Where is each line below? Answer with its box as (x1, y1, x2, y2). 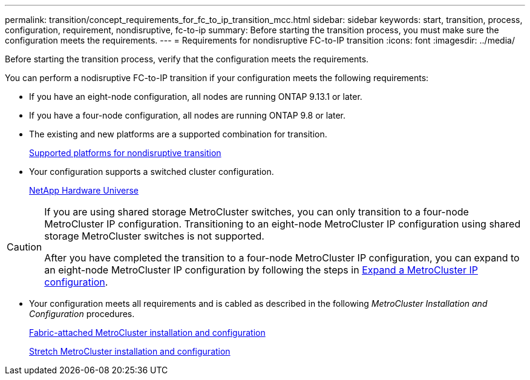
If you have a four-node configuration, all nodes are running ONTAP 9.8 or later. (29, 110, 346, 120)
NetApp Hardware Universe (29, 185, 139, 195)
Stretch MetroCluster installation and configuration (29, 346, 231, 356)
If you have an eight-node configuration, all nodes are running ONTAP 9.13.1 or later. (29, 91, 362, 102)
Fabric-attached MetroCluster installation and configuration (29, 327, 266, 338)
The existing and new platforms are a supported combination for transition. (29, 129, 327, 139)
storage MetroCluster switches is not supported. (44, 230, 264, 242)
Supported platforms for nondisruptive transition (29, 148, 221, 158)
